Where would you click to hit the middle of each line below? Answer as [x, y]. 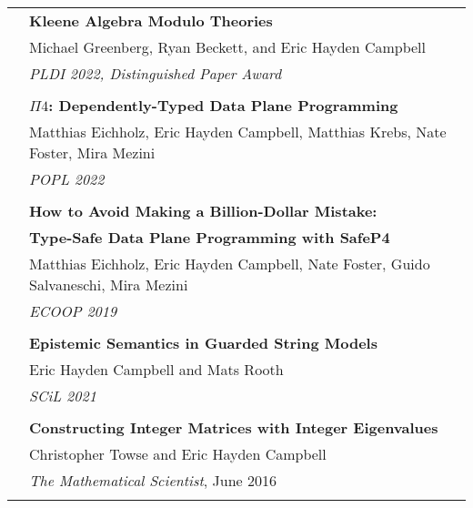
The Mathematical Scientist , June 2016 [153, 480]
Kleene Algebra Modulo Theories [151, 20]
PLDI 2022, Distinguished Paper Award [156, 73]
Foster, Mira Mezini [92, 152]
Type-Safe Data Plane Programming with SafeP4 [210, 237]
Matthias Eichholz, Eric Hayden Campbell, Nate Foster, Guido [230, 264]
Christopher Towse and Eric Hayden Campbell [178, 454]
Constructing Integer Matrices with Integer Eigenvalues [234, 427]
